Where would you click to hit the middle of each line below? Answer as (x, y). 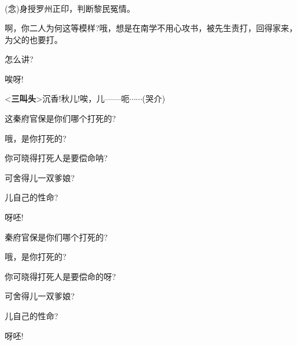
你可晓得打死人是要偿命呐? (56, 158)
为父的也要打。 (34, 39)
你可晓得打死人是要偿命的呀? (60, 276)
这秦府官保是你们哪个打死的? (60, 118)
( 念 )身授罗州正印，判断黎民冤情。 (70, 8)
